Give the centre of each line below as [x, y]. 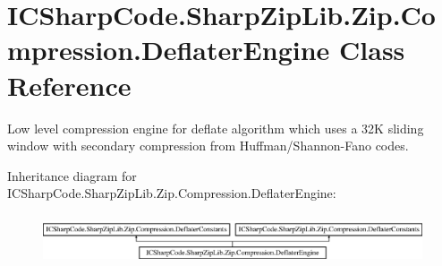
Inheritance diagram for [72, 175]
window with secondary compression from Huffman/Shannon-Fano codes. [208, 146]
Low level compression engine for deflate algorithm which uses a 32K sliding [216, 128]
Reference [69, 85]
